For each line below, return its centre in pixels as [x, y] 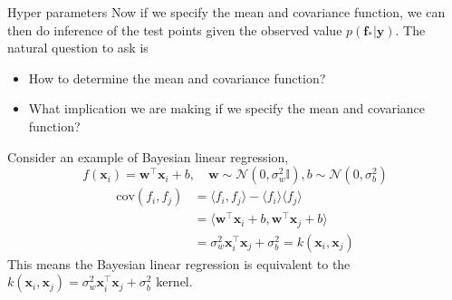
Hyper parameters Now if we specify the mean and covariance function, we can [226, 12]
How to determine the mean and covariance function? [177, 77]
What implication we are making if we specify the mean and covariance [227, 108]
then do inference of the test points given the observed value [175, 29]
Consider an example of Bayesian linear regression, [148, 156]
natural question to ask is [78, 48]
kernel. [174, 281]
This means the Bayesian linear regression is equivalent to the [179, 263]
